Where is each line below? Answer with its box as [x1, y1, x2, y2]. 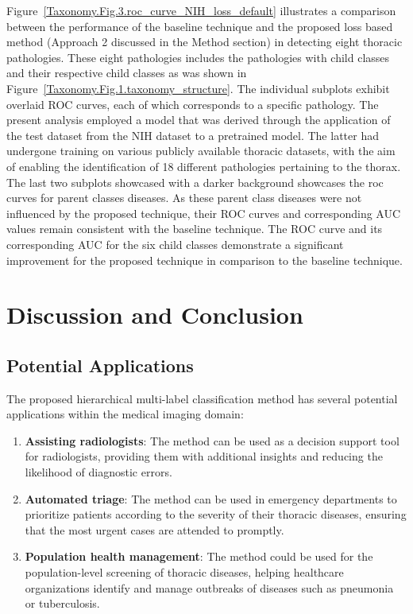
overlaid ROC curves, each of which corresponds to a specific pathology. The [6, 95, 379, 112]
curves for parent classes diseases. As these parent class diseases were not [6, 189, 362, 206]
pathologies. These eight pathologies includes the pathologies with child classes [6, 49, 390, 65]
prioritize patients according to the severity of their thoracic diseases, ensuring [25, 506, 407, 523]
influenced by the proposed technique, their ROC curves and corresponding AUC [6, 204, 401, 221]
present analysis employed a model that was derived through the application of [6, 111, 391, 128]
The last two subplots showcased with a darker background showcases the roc [6, 173, 384, 190]
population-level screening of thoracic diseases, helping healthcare [25, 564, 344, 581]
